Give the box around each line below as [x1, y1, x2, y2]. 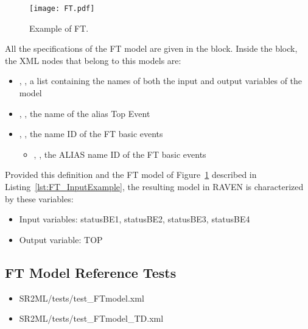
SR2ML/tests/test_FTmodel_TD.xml [19, 312, 164, 325]
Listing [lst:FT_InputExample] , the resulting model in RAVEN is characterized [5, 180, 304, 193]
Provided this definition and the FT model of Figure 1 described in [5, 168, 257, 181]
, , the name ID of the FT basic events [19, 127, 163, 140]
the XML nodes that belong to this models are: [5, 54, 181, 66]
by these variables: [5, 192, 74, 205]
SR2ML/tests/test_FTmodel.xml [19, 291, 144, 304]
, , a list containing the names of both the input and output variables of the [19, 74, 303, 87]
